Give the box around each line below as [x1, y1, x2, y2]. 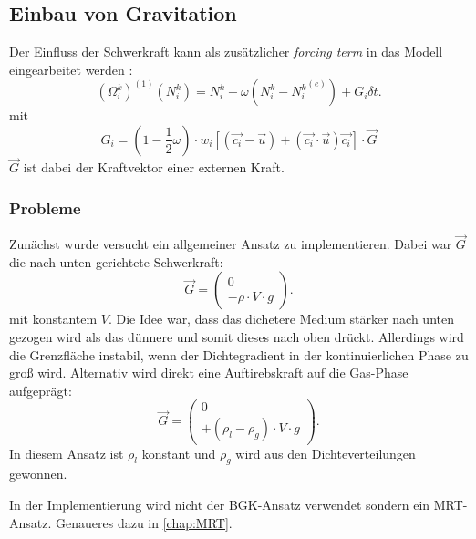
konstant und [141, 443, 216, 462]
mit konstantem [9, 309, 98, 328]
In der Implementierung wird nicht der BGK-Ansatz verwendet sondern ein [9, 494, 430, 513]
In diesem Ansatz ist [9, 443, 124, 462]
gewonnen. [9, 464, 67, 483]
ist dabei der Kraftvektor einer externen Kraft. [23, 158, 285, 177]
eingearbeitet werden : [9, 59, 133, 78]
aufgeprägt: [9, 380, 72, 399]
